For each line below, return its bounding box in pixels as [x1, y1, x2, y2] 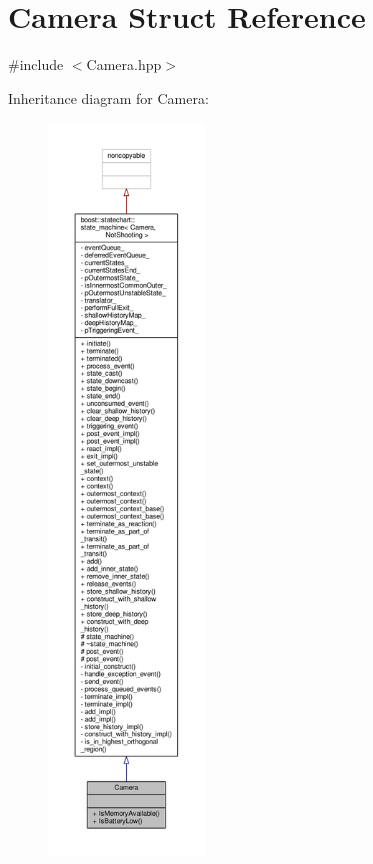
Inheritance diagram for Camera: [8, 87, 209, 108]
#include [8, 54, 64, 75]
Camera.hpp [86, 54, 162, 75]
